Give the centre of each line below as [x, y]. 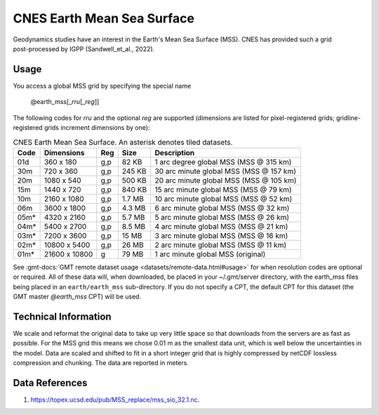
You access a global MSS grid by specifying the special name [102, 86]
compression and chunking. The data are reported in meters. [101, 363]
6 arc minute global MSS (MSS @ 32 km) [222, 208]
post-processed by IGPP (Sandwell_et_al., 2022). [84, 48]
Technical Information [62, 316]
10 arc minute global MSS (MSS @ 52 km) [224, 199]
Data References [50, 383]
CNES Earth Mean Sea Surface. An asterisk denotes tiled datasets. [123, 142]
